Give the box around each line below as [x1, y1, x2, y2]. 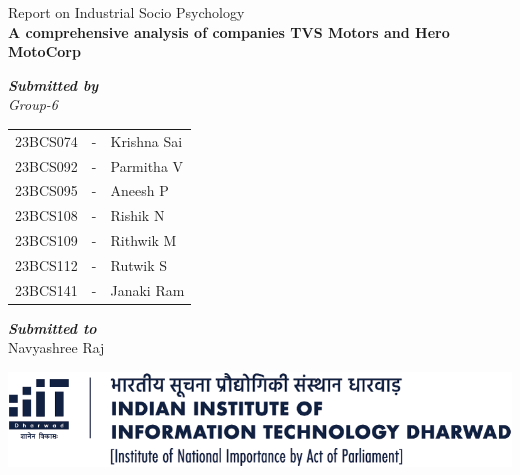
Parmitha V [110, 155, 184, 176]
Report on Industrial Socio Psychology [8, 2, 245, 22]
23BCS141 [15, 279, 78, 300]
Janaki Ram [110, 279, 185, 300]
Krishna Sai [110, 130, 183, 151]
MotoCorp [8, 41, 81, 62]
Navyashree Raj [8, 337, 105, 358]
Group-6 [8, 94, 59, 115]
